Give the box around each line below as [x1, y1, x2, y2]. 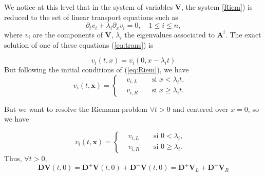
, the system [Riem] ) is [181, 2, 253, 12]
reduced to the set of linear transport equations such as [4, 11, 178, 22]
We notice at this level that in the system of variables [4, 2, 173, 12]
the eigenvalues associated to [124, 29, 215, 40]
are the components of [33, 29, 103, 40]
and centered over [173, 103, 229, 114]
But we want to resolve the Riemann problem [4, 103, 147, 114]
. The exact [225, 29, 261, 40]
